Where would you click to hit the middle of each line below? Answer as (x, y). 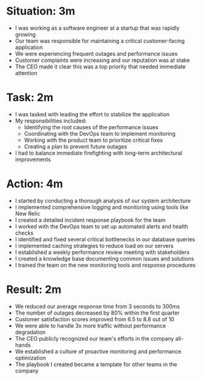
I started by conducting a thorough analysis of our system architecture (103, 201)
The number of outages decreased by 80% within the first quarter (97, 313)
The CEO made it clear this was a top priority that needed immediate (100, 66)
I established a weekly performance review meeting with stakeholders (102, 252)
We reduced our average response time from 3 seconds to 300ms (97, 306)
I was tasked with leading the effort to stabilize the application (92, 114)
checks (24, 233)
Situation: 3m (41, 11)
